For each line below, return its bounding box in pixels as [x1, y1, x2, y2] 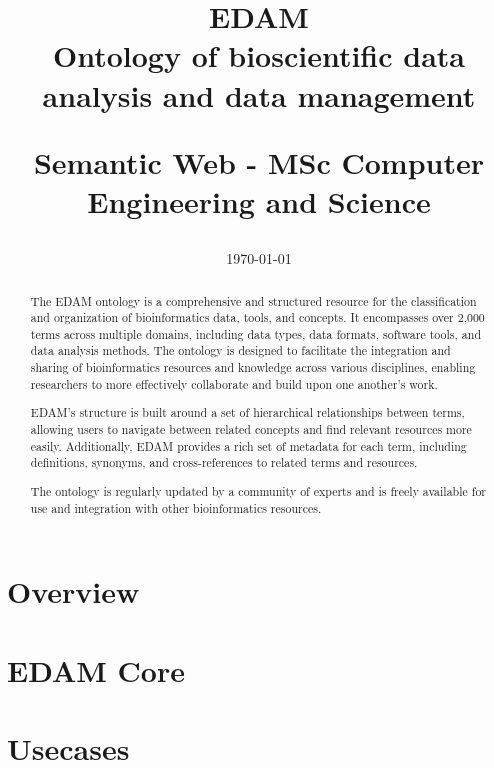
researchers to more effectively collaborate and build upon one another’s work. [30, 375, 438, 392]
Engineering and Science [87, 180, 431, 221]
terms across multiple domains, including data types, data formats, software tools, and [30, 325, 481, 342]
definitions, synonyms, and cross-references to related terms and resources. [30, 454, 418, 471]
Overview [7, 571, 140, 612]
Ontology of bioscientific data [52, 35, 466, 76]
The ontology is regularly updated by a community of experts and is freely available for [30, 482, 486, 499]
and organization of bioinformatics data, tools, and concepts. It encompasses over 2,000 [30, 309, 485, 326]
